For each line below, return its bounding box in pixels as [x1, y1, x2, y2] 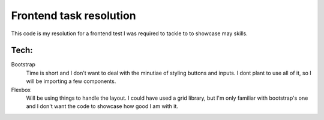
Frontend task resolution [11, 9, 136, 22]
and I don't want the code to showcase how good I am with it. [26, 103, 178, 110]
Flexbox [11, 86, 31, 93]
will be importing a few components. [26, 78, 116, 85]
